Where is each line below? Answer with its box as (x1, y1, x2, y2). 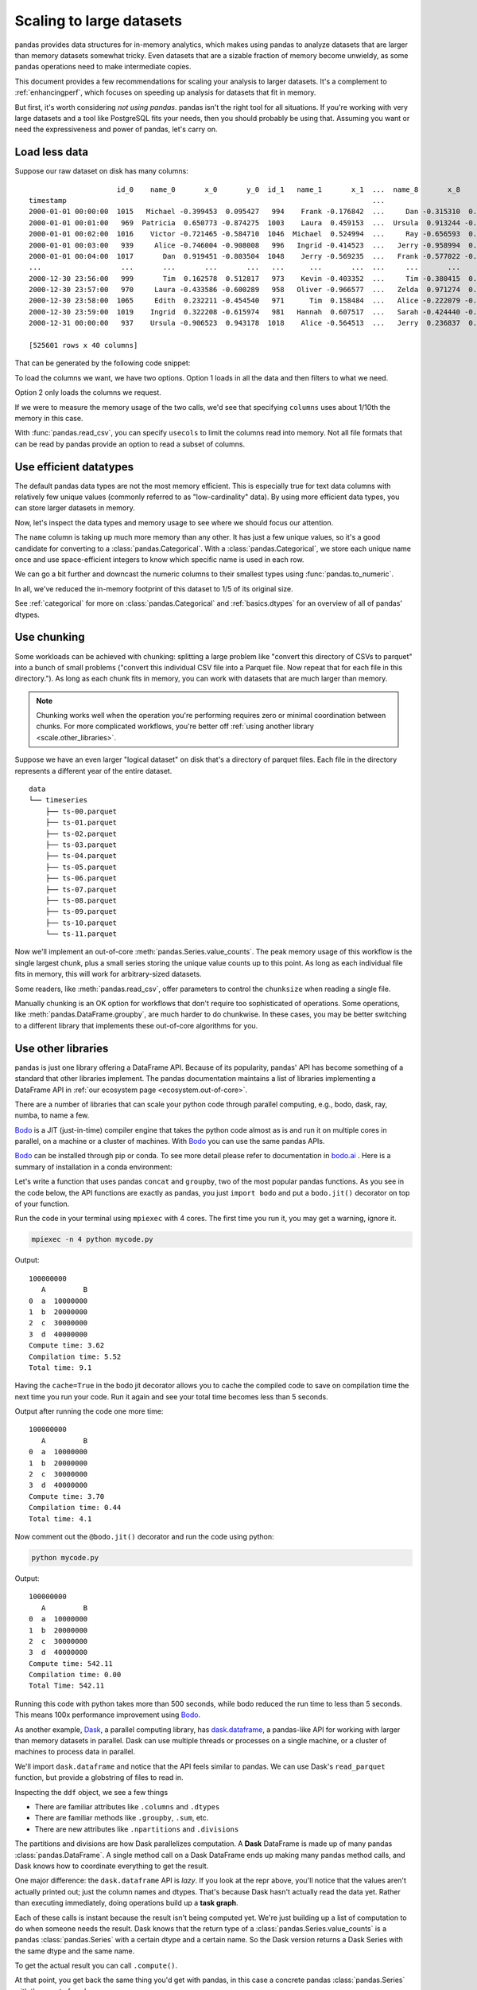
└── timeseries (29, 796, 88, 805)
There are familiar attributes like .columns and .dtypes (34, 1801, 220, 1811)
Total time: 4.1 (29, 1514, 92, 1524)
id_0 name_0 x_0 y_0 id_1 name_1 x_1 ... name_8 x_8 (116, 185, 461, 194)
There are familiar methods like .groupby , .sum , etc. (34, 1813, 209, 1823)
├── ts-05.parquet (45, 862, 118, 872)
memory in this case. (14, 414, 83, 423)
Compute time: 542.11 (29, 1659, 113, 1668)
